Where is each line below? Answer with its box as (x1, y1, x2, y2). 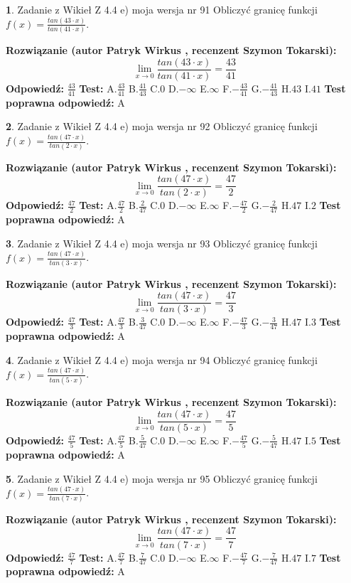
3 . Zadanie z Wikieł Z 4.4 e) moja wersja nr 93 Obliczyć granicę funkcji (6, 235, 318, 250)
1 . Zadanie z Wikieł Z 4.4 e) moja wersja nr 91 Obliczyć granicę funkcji (6, 2, 318, 16)
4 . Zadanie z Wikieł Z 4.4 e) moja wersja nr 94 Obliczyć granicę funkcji (6, 352, 318, 367)
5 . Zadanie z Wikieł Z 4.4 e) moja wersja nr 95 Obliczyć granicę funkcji (6, 471, 318, 486)
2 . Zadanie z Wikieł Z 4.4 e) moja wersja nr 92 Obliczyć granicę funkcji (6, 119, 318, 134)
